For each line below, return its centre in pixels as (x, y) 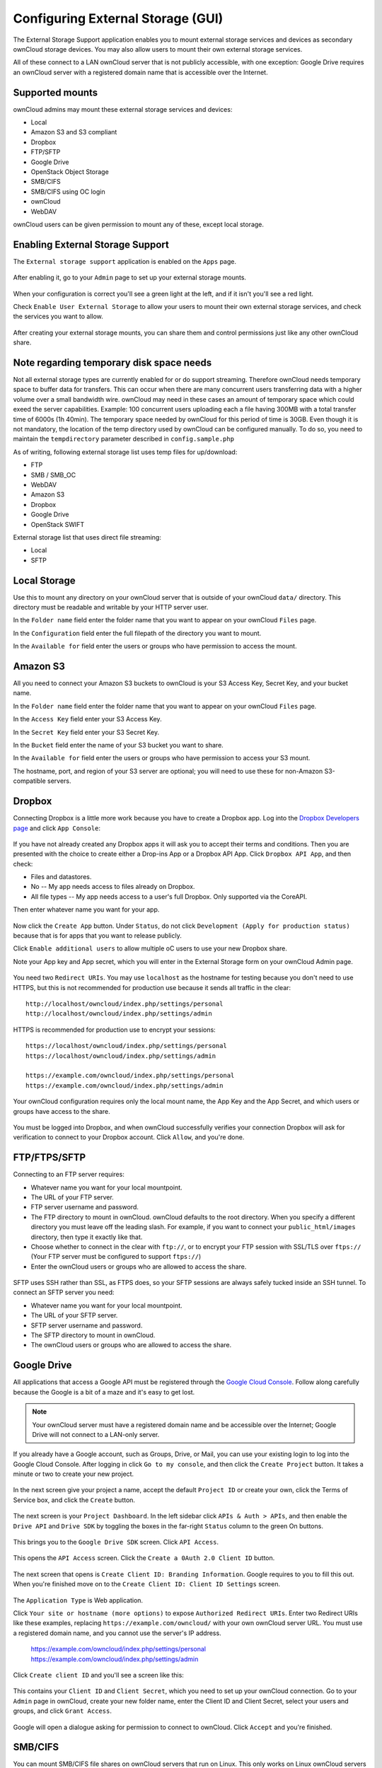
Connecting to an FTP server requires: (69, 1175)
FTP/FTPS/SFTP (50, 1157)
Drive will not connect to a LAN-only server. (96, 1434)
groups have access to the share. (62, 1111)
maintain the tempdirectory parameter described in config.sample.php (124, 439)
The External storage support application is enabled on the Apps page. (125, 261)
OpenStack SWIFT (58, 524)
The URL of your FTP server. (73, 1197)
